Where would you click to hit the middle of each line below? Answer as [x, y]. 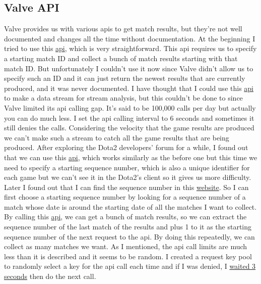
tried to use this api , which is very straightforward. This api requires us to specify [130, 48]
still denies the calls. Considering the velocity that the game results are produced [129, 128]
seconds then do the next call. [50, 276]
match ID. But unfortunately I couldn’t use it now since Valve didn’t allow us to [129, 68]
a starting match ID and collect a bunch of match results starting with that [121, 58]
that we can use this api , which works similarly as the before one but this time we [131, 157]
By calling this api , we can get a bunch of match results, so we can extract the [125, 217]
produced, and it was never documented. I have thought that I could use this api [129, 88]
